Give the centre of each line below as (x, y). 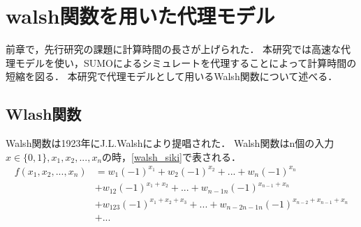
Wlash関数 (44, 114)
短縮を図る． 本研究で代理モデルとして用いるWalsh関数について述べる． (172, 76)
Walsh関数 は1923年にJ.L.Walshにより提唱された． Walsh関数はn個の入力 (170, 143)
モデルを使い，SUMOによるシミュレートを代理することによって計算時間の (186, 62)
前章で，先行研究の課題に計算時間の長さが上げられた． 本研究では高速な (174, 49)
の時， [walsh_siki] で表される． (171, 156)
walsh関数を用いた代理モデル (140, 16)
